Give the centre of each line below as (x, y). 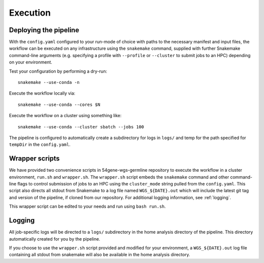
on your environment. (31, 62)
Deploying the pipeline (44, 30)
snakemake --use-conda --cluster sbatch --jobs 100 (81, 127)
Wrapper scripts (34, 159)
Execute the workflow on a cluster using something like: (65, 116)
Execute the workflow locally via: (42, 93)
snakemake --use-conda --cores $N (59, 104)
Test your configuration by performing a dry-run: (58, 71)
